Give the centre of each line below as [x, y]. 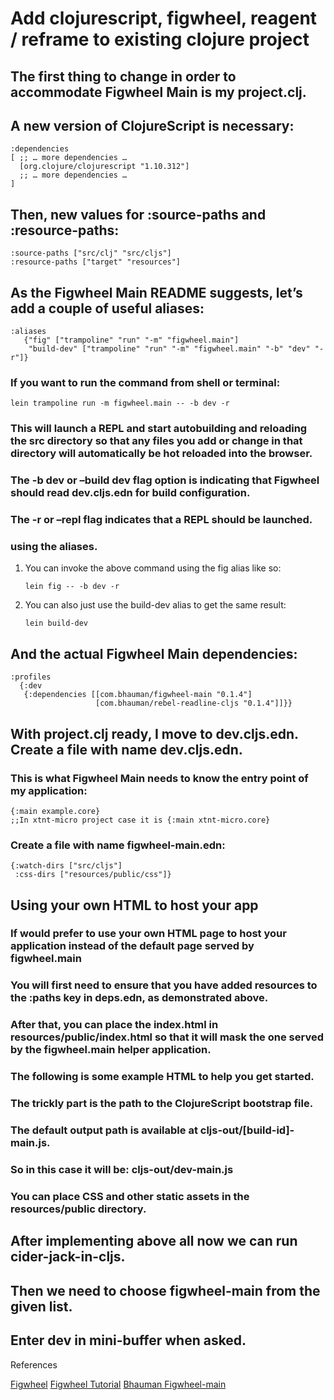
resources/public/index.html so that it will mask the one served [167, 1037]
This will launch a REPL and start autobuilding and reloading [159, 429]
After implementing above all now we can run [154, 1241]
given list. [41, 1306]
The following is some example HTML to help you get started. [162, 1077]
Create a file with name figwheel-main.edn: [118, 845]
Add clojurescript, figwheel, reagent [164, 18]
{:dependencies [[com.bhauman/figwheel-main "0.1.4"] [138, 695]
